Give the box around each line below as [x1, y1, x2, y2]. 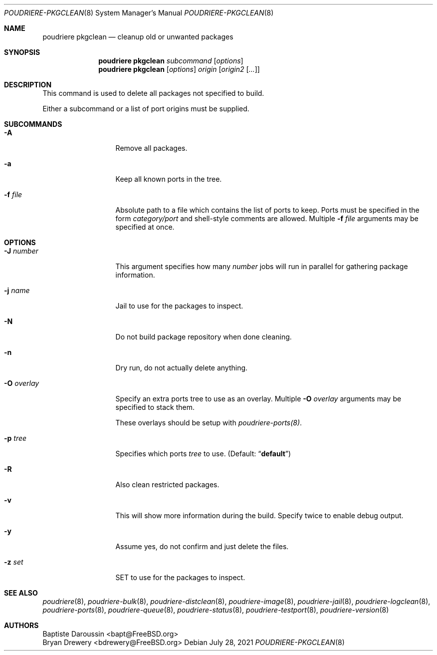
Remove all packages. [115, 144, 188, 152]
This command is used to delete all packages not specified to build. [42, 89, 264, 97]
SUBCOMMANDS [4, 120, 62, 128]
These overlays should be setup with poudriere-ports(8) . [115, 418, 302, 427]
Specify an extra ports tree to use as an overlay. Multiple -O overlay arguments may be [115, 394, 402, 403]
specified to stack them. [115, 403, 195, 411]
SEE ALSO [4, 589, 38, 597]
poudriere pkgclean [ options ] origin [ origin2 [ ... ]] [98, 65, 260, 73]
